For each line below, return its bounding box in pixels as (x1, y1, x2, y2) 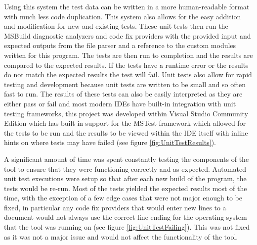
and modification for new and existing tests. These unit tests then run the (4, 21, 228, 31)
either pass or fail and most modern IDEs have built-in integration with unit (4, 98, 236, 108)
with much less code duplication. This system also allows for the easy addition (4, 11, 241, 21)
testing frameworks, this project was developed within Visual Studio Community (4, 108, 249, 118)
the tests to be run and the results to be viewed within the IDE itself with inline (4, 127, 248, 138)
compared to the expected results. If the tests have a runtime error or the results (4, 59, 249, 70)
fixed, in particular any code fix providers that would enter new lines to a (4, 202, 226, 212)
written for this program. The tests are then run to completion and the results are (4, 49, 253, 60)
